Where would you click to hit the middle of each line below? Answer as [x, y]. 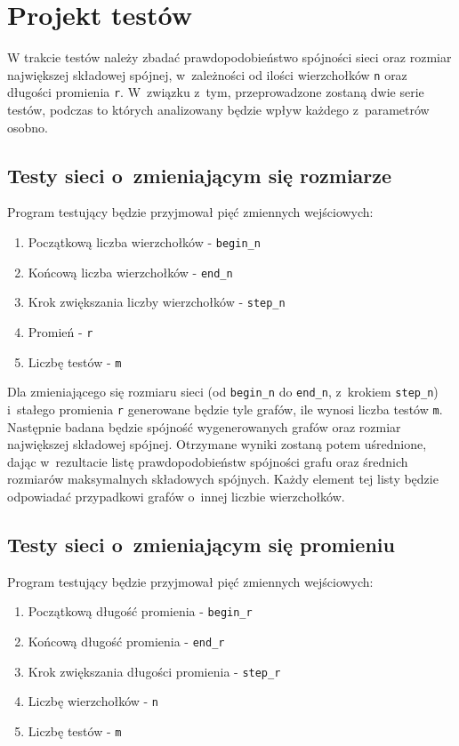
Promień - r [60, 331]
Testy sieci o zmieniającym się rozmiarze [200, 175]
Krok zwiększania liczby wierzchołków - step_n [157, 302]
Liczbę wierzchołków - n [93, 701]
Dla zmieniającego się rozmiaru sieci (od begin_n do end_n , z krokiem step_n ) [223, 392]
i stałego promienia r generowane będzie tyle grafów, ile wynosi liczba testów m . [225, 409]
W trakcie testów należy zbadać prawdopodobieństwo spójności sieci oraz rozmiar [229, 57]
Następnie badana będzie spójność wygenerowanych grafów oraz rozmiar [204, 426]
